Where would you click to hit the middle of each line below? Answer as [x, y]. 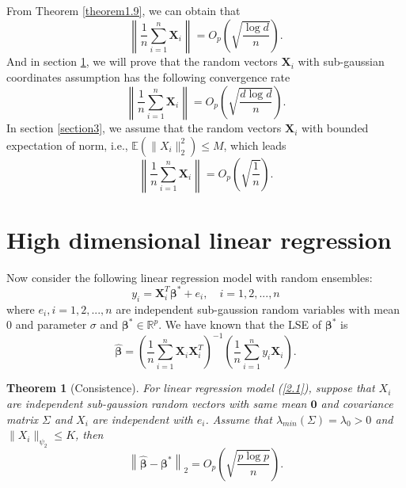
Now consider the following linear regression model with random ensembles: [190, 277]
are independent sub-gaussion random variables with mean [258, 309]
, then [89, 435]
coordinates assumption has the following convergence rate [148, 76]
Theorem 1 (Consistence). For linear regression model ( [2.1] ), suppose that [191, 388]
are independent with [142, 419]
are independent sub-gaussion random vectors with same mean [157, 403]
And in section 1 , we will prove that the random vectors [142, 61]
